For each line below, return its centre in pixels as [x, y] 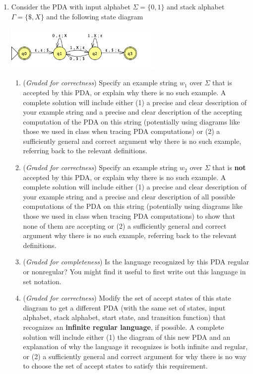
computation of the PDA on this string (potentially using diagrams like [131, 121]
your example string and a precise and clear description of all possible [129, 196]
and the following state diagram [95, 16]
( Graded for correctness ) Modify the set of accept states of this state [127, 298]
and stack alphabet [196, 6]
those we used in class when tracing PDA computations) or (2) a [122, 131]
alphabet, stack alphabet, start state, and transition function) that [124, 317]
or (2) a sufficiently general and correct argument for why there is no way [135, 356]
